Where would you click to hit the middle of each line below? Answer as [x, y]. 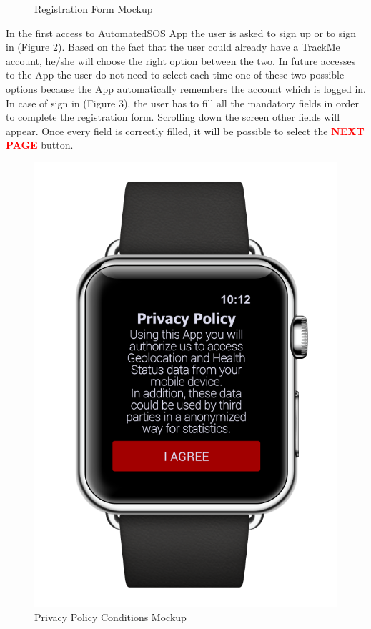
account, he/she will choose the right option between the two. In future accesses [181, 60]
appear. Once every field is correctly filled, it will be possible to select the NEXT [185, 130]
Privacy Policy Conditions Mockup [110, 616]
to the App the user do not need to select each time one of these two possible [175, 75]
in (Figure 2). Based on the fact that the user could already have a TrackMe [173, 47]
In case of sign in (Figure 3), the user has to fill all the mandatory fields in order [182, 103]
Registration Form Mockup [94, 9]
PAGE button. [40, 145]
